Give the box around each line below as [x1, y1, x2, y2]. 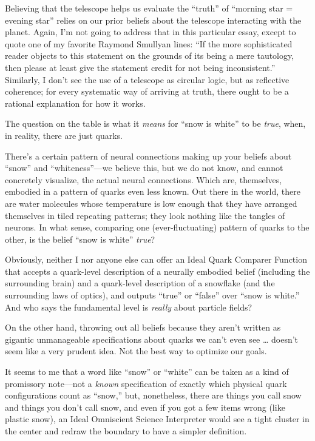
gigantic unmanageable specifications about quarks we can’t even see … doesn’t [5, 332, 299, 345]
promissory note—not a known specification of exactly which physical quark [5, 377, 287, 389]
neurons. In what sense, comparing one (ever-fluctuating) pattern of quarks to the [5, 221, 310, 234]
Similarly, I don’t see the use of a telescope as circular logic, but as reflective [5, 73, 290, 86]
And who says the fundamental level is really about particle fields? [5, 300, 252, 313]
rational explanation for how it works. [5, 96, 146, 109]
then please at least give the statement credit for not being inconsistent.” [5, 61, 276, 73]
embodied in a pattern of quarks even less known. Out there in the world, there [5, 185, 300, 198]
